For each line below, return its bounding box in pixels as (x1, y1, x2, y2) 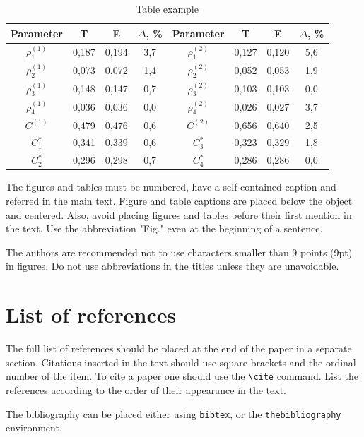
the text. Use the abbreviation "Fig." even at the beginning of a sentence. (6, 221, 323, 236)
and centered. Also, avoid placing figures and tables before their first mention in (6, 207, 352, 222)
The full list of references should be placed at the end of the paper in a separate (6, 341, 352, 356)
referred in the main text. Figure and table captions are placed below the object (6, 193, 353, 208)
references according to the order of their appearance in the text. (6, 382, 287, 397)
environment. (6, 420, 62, 435)
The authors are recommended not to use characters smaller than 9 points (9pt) (6, 244, 353, 259)
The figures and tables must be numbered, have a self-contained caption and (6, 179, 336, 194)
